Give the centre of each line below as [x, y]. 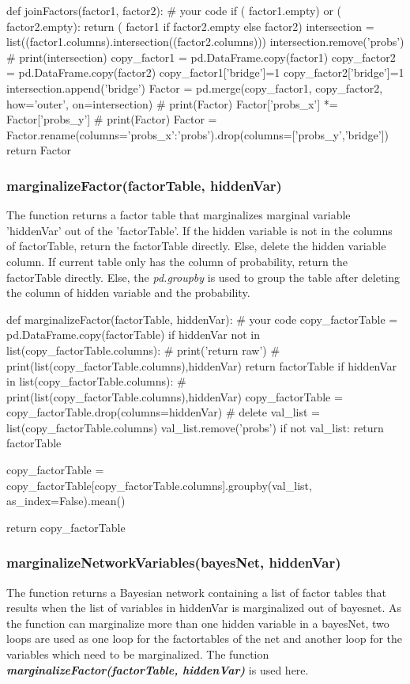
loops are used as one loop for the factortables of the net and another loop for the [205, 638]
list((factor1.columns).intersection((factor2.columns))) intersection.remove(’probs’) [205, 42]
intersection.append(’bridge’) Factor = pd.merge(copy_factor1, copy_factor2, [195, 87]
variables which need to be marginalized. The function [138, 654]
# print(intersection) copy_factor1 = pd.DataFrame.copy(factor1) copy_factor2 [201, 57]
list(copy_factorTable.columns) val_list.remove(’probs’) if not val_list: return [195, 427]
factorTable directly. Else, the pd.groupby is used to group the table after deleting [203, 277]
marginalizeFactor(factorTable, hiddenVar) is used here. [158, 669]
